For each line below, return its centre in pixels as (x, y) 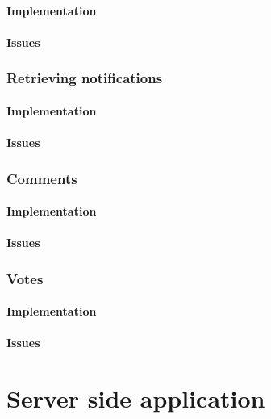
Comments (42, 178)
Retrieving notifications (85, 78)
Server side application (136, 398)
